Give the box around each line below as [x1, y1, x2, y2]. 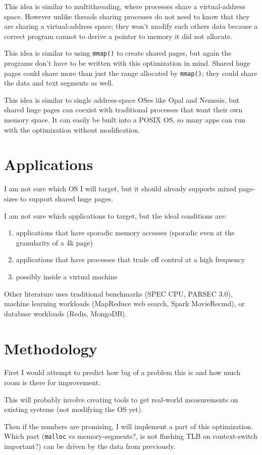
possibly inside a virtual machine [16, 271, 118, 281]
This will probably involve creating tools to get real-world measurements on [4, 394, 238, 404]
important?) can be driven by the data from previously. [4, 441, 176, 451]
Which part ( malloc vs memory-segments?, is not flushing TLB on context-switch [4, 431, 257, 441]
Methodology [4, 338, 97, 358]
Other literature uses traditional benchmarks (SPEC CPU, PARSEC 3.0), [4, 288, 233, 299]
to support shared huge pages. [20, 193, 113, 203]
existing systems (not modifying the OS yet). [4, 404, 143, 415]
